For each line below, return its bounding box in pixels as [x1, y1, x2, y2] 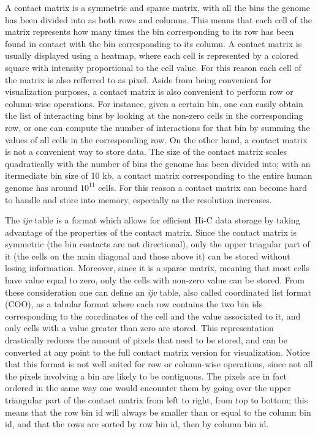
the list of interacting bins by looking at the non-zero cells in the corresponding [5, 109, 303, 122]
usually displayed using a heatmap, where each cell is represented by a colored [5, 49, 298, 62]
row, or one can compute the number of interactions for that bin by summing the [5, 121, 310, 133]
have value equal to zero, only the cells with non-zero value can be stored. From [5, 274, 305, 286]
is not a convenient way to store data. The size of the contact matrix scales [5, 145, 287, 158]
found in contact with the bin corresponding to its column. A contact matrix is [5, 37, 302, 50]
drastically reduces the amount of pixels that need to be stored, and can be [5, 334, 287, 346]
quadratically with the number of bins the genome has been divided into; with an [5, 157, 311, 170]
